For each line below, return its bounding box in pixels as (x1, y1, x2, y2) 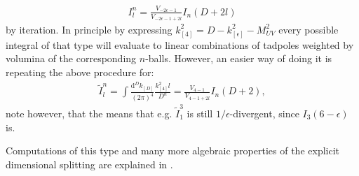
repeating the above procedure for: (6, 64, 154, 79)
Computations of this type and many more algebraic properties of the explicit (6, 143, 340, 158)
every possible (278, 22, 339, 36)
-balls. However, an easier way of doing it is (145, 51, 332, 66)
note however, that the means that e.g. (6, 106, 172, 120)
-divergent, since (229, 106, 299, 120)
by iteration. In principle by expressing (6, 22, 172, 36)
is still (187, 106, 213, 120)
